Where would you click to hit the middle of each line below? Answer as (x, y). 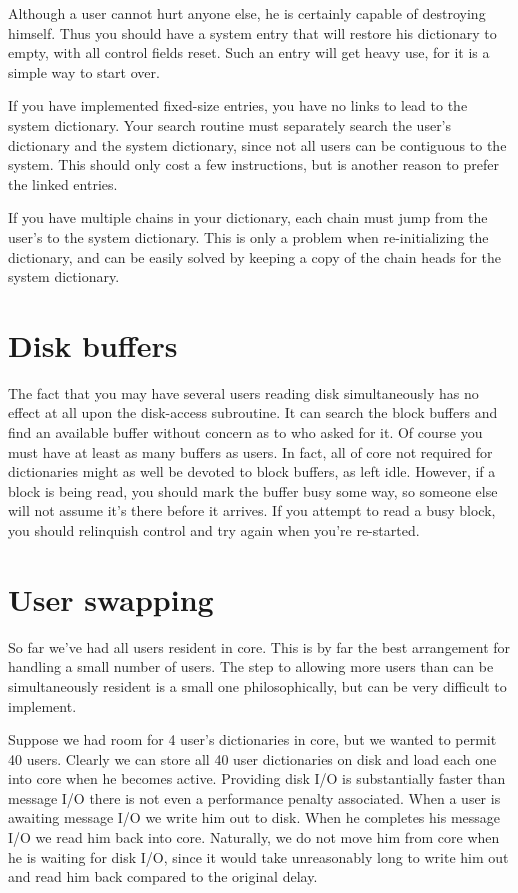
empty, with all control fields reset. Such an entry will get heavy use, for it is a (249, 52)
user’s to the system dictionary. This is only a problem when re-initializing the (248, 236)
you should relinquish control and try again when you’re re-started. (214, 530)
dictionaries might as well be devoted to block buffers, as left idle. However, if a (252, 471)
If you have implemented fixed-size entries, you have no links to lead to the (238, 105)
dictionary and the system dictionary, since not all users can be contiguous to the (257, 144)
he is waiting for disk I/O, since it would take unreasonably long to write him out (258, 856)
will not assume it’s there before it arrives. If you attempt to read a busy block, (252, 510)
